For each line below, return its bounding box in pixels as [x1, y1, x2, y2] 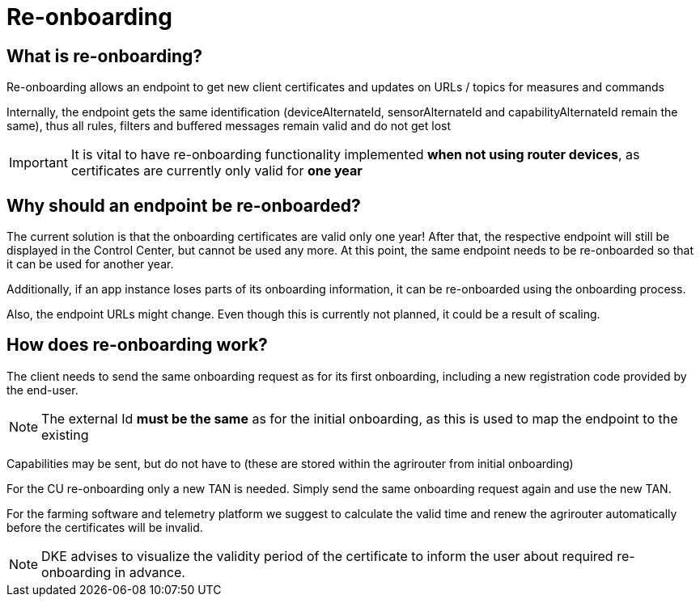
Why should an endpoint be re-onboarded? [6, 195, 361, 216]
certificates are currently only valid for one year [70, 162, 363, 179]
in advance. [114, 563, 185, 580]
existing [41, 426, 89, 443]
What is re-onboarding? [6, 45, 203, 66]
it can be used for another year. [6, 257, 174, 272]
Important [9, 154, 68, 171]
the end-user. [6, 382, 78, 397]
